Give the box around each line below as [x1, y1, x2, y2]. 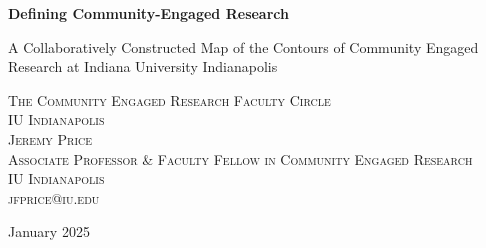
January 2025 [8, 221, 90, 242]
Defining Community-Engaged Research [8, 3, 289, 23]
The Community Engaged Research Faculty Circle [8, 89, 331, 110]
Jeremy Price [8, 128, 93, 149]
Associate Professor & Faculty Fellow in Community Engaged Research [8, 148, 473, 169]
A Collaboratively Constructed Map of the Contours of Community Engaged [8, 36, 479, 57]
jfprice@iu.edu [8, 187, 100, 208]
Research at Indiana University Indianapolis [8, 56, 278, 77]
